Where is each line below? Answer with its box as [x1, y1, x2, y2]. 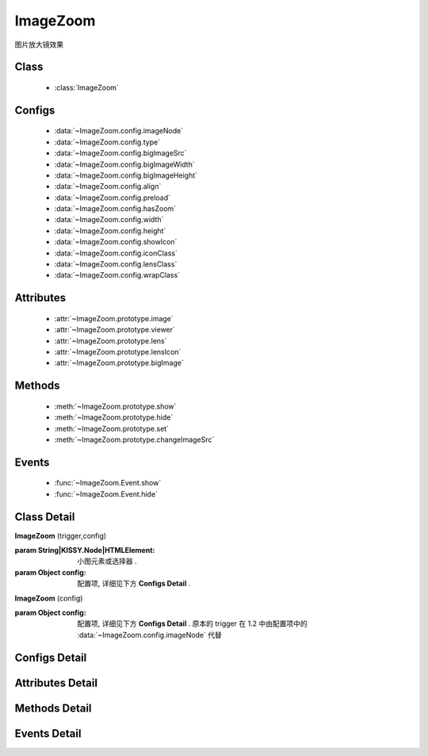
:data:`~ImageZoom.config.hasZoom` [54, 204, 177, 213]
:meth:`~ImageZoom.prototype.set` [54, 424, 170, 433]
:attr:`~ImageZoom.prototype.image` [54, 313, 174, 323]
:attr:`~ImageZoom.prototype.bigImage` [54, 358, 184, 368]
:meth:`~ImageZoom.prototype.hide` [54, 413, 174, 422]
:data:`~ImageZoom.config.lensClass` [54, 259, 178, 269]
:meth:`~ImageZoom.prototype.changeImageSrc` [54, 435, 215, 444]
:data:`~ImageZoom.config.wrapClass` [54, 271, 181, 280]
